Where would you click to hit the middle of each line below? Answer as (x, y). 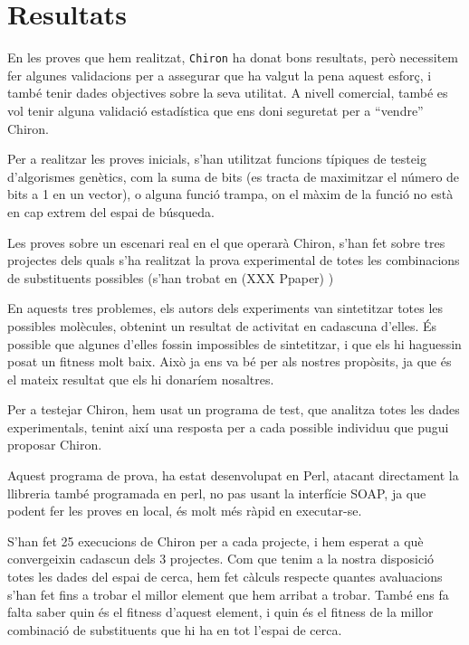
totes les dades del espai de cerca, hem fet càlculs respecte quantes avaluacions (225, 577)
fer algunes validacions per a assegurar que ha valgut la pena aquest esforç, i (220, 75)
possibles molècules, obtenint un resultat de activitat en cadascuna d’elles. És (222, 325)
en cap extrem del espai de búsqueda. (111, 211)
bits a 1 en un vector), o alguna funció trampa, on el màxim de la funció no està (230, 194)
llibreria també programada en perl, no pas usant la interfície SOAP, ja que (217, 493)
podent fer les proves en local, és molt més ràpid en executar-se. (185, 511)
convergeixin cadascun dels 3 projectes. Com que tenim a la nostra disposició (221, 559)
